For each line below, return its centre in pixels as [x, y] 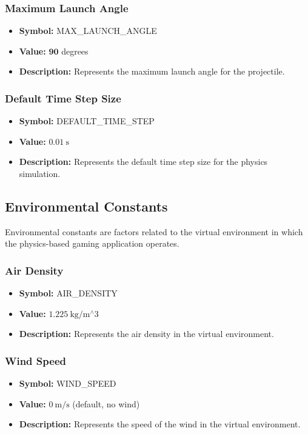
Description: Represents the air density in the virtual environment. [146, 334]
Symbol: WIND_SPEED [68, 383]
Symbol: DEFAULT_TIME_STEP [87, 121]
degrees [75, 51]
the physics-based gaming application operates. [92, 243]
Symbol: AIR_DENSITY [68, 293]
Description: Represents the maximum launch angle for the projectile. [152, 71]
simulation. [40, 173]
